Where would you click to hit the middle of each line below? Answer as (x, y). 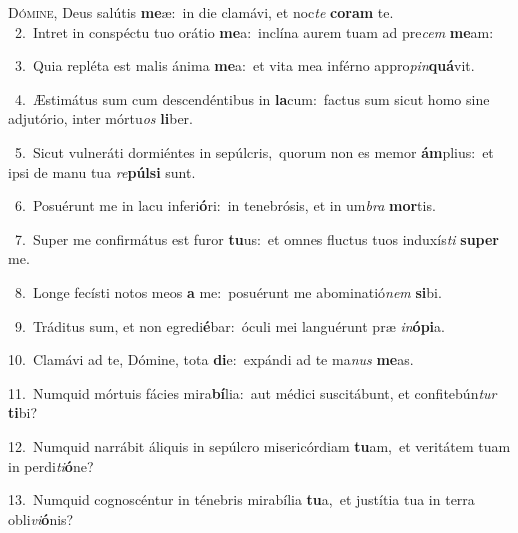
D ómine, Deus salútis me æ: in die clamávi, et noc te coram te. (201, 12)
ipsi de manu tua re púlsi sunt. (102, 171)
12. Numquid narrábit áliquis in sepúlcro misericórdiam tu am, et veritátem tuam (259, 445)
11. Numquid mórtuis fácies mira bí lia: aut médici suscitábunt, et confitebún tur (252, 392)
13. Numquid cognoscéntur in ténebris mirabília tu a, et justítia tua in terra (241, 499)
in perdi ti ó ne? (51, 465)
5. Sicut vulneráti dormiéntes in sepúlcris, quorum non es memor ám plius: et (254, 151)
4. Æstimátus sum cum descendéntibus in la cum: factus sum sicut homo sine (252, 98)
